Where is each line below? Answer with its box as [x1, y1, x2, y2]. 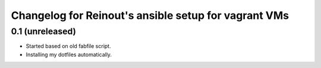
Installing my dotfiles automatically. [26, 51, 112, 58]
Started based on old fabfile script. [26, 43, 111, 50]
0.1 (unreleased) [11, 26, 77, 37]
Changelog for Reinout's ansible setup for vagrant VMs [11, 9, 289, 22]
